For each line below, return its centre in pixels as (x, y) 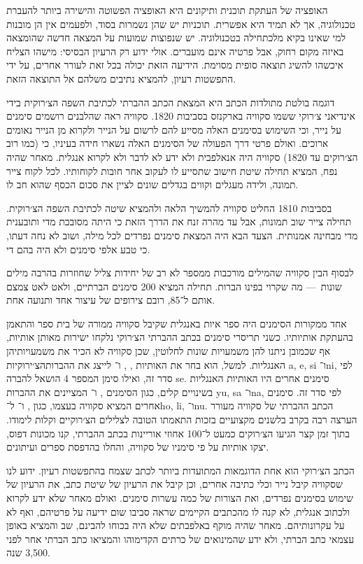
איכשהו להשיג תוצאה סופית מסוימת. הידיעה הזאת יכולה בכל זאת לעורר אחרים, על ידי (175, 65)
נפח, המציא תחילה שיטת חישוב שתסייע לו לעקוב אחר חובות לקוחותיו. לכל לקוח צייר (172, 170)
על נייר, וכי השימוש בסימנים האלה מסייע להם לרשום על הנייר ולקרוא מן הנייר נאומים (174, 129)
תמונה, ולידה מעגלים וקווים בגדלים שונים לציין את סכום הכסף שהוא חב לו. (152, 184)
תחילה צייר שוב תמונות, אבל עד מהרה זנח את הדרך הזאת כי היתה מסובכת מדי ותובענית (179, 221)
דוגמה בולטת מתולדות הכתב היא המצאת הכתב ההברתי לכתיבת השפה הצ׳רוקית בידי (171, 102)
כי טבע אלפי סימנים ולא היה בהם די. (78, 249)
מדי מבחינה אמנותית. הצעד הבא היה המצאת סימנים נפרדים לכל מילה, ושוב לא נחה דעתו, (182, 235)
